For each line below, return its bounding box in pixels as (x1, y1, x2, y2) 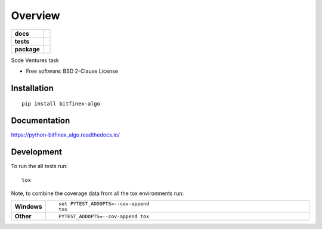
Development (11, 147, 63, 157)
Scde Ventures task (11, 57, 60, 64)
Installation (11, 83, 54, 93)
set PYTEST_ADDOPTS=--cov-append (58, 200, 149, 207)
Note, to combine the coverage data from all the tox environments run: (11, 190, 184, 197)
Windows (14, 203, 42, 211)
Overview (11, 9, 60, 22)
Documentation (11, 116, 70, 126)
